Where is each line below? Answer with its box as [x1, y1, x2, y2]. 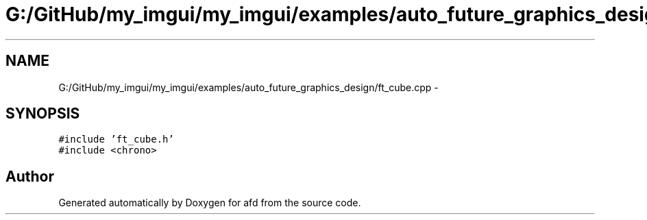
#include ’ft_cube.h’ [58, 134, 174, 145]
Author [5, 167, 54, 185]
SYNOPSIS [5, 105, 80, 123]
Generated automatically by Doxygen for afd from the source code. [58, 197, 361, 209]
